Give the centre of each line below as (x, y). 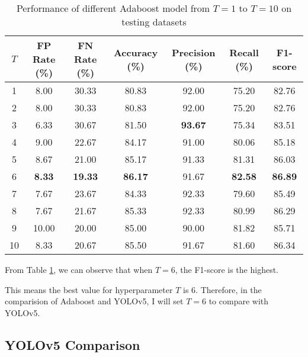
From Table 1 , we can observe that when (79, 269)
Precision (193, 52)
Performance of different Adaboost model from (113, 8)
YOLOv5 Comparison (73, 344)
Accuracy (136, 52)
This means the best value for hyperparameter (89, 289)
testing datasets (154, 22)
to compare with (239, 301)
